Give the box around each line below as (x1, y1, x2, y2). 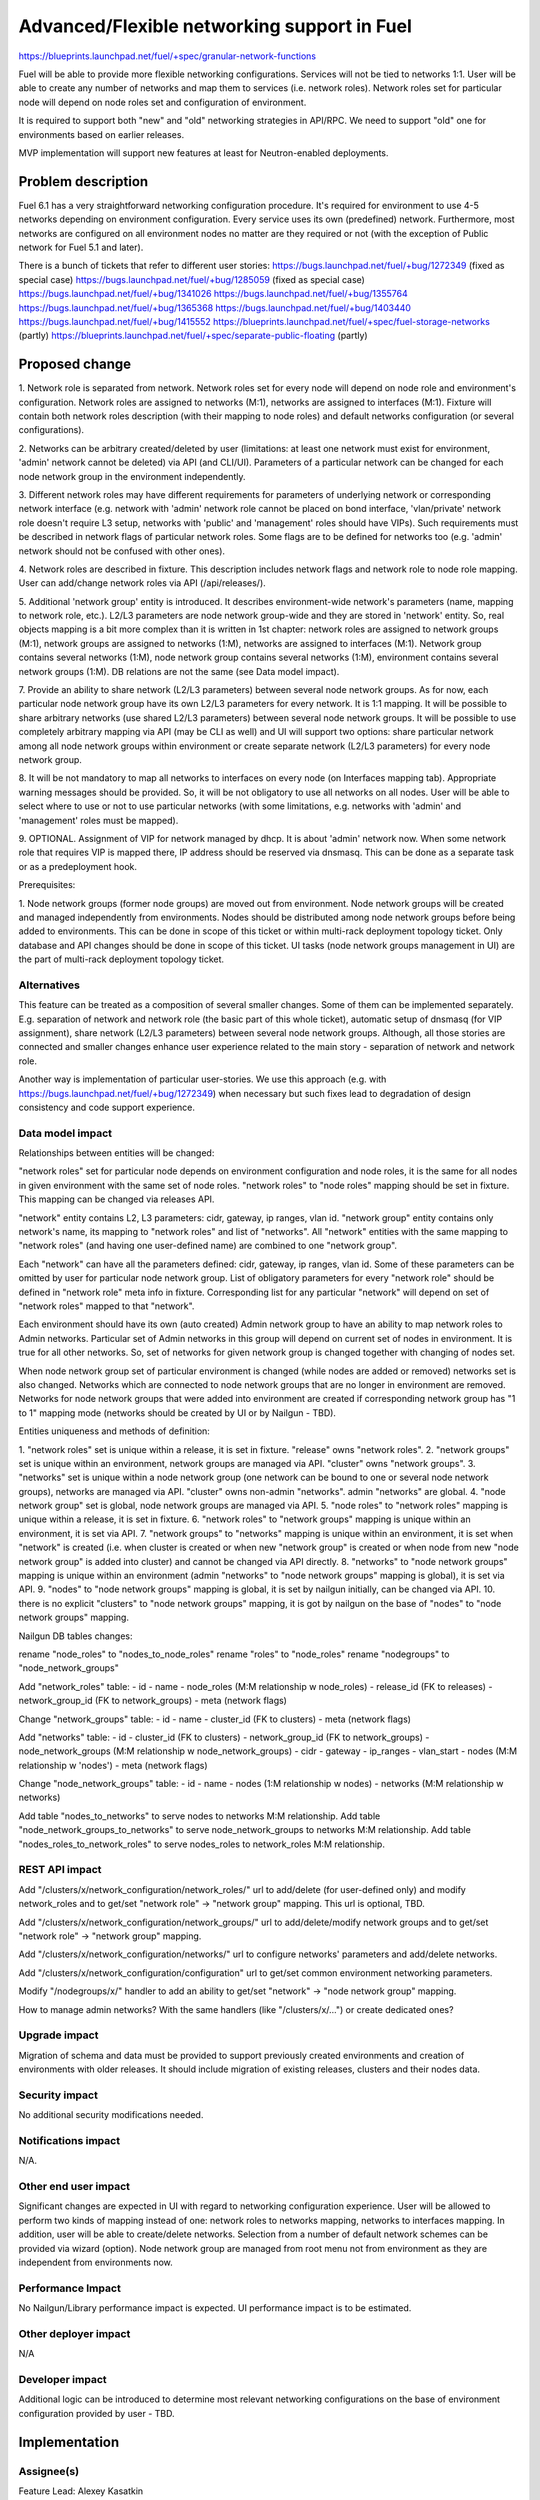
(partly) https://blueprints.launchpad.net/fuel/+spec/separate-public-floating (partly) (18, 330, 369, 342)
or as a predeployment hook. (18, 860, 138, 872)
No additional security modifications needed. (18, 2109, 204, 2121)
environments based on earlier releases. (18, 128, 185, 140)
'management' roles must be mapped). (18, 814, 179, 826)
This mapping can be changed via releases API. (18, 1193, 215, 1205)
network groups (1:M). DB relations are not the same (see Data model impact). (18, 665, 340, 677)
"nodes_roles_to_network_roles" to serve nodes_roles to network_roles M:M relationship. (18, 1838, 385, 1850)
